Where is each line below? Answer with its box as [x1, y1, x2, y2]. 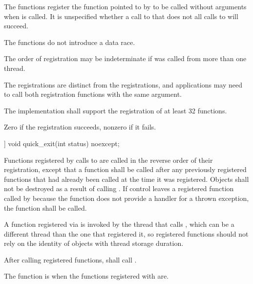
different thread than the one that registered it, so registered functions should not [4, 228, 249, 239]
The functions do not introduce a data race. [4, 37, 135, 47]
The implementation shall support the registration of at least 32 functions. [4, 105, 227, 115]
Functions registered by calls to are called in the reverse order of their [4, 154, 213, 165]
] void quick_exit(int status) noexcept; [4, 138, 120, 148]
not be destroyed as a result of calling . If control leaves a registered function [4, 183, 234, 194]
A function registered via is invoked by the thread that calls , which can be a [4, 219, 234, 229]
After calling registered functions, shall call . [4, 254, 137, 264]
